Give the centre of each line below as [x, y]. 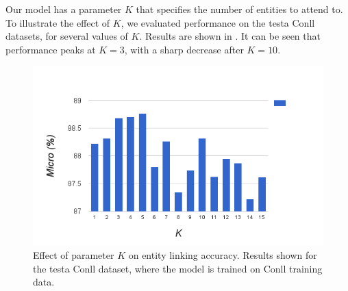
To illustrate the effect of [58, 22]
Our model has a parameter [64, 9]
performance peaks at [51, 49]
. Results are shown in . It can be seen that [230, 36]
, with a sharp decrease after [184, 49]
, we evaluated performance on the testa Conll [218, 22]
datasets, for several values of [67, 36]
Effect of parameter [74, 255]
